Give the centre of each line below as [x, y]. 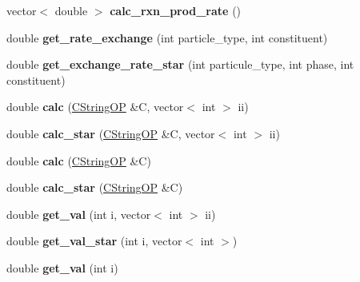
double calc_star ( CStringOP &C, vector [111, 133]
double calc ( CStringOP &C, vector [95, 107]
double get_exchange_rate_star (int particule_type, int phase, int [180, 64]
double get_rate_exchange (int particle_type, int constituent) [167, 37]
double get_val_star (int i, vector [94, 241]
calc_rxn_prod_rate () [176, 10]
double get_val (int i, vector [79, 214]
